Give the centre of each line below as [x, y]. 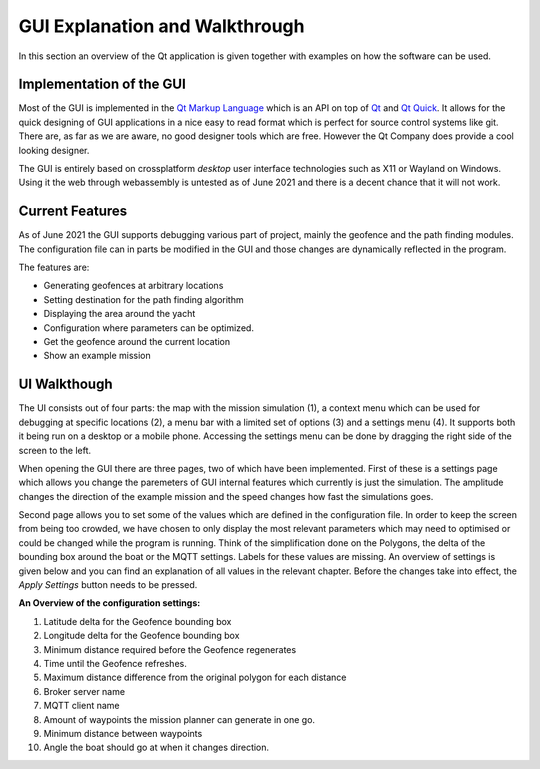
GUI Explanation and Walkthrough [161, 26]
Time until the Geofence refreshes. [115, 663]
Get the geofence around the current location [137, 342]
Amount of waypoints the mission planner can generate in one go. [179, 719]
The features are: [54, 267]
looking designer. [54, 150]
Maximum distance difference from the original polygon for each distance [195, 677]
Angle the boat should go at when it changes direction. [156, 747]
